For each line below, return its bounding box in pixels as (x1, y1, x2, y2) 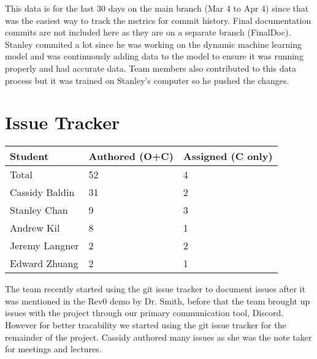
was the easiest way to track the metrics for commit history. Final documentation (5, 13, 311, 26)
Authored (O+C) (88, 149, 174, 164)
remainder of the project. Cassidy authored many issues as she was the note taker (5, 330, 312, 343)
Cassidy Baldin (10, 185, 75, 200)
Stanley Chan (10, 203, 68, 217)
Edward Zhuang (10, 256, 78, 271)
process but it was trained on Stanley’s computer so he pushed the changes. (5, 74, 289, 86)
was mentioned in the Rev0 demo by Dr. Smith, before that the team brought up (5, 294, 310, 307)
